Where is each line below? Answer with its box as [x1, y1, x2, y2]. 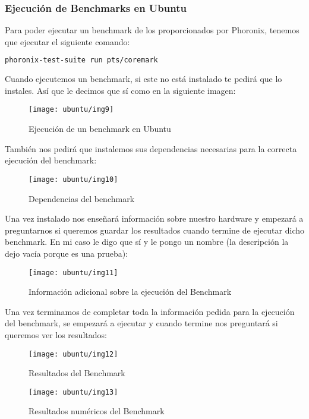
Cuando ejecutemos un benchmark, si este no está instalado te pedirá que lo [5, 73, 282, 85]
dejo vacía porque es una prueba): [5, 247, 128, 259]
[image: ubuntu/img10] [29, 175, 118, 184]
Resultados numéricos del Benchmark [29, 405, 165, 417]
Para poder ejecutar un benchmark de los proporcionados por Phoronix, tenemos [5, 24, 299, 36]
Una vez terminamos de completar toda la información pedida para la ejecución [5, 305, 295, 317]
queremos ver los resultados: [5, 328, 107, 341]
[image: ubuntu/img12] [29, 349, 118, 358]
